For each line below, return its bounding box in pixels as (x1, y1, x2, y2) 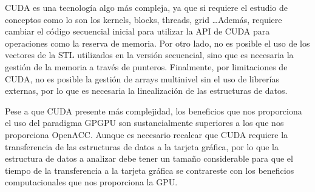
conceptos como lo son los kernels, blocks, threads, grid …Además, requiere (5, 13, 282, 25)
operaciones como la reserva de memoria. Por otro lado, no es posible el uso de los (5, 36, 310, 49)
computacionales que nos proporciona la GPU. (5, 176, 178, 188)
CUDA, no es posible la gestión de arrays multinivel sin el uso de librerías (5, 72, 279, 85)
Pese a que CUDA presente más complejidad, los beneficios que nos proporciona (5, 104, 302, 117)
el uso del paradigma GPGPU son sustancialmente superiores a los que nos (5, 116, 284, 129)
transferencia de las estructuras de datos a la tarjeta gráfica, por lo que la (5, 140, 279, 153)
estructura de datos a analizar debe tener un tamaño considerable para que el (5, 152, 293, 165)
